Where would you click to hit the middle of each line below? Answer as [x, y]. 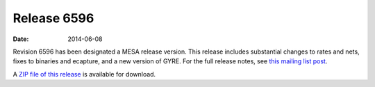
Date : [21, 39]
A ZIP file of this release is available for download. [84, 74]
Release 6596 [53, 18]
